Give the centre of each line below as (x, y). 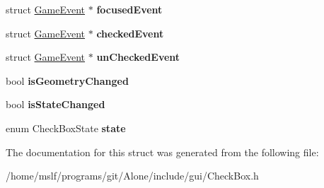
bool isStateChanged (56, 104)
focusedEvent (129, 9)
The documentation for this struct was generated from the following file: (162, 152)
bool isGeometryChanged (67, 80)
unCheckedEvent (138, 57)
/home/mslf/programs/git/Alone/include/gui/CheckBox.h (132, 176)
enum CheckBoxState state (66, 128)
